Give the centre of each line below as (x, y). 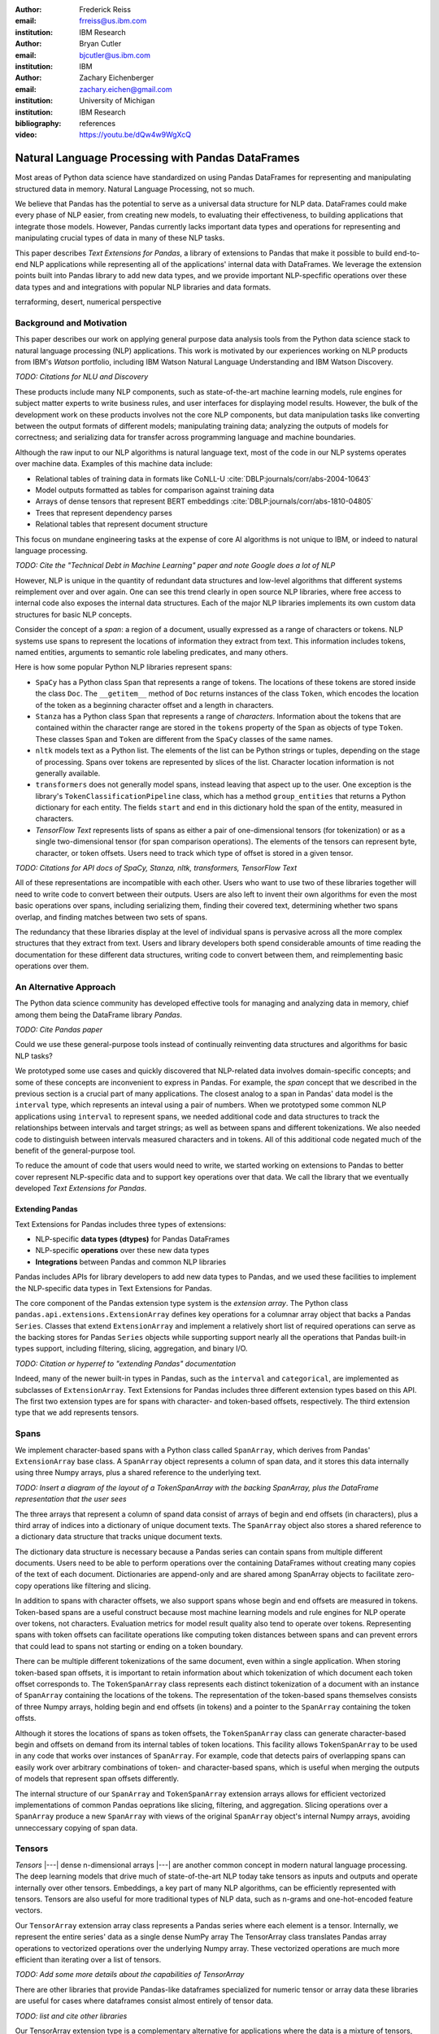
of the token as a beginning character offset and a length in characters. (154, 705)
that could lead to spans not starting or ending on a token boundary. (129, 1646)
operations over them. (52, 966)
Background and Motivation (71, 323)
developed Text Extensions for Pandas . (81, 1189)
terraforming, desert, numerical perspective (88, 302)
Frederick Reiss (105, 9)
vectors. (29, 1910)
